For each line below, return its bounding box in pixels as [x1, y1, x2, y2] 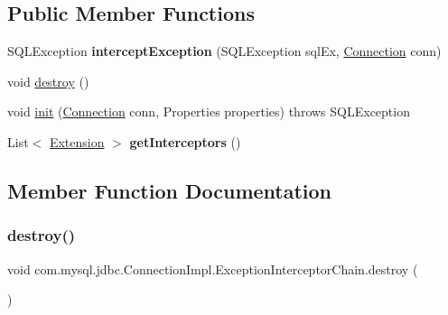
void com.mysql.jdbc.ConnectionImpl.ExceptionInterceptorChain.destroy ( [7, 259, 418, 278]
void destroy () [7, 71, 89, 90]
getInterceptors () [129, 132, 241, 151]
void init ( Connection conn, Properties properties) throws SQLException [7, 102, 410, 121]
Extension [49, 132, 105, 151]
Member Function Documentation [7, 176, 332, 204]
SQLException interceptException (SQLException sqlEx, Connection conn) [7, 42, 442, 60]
